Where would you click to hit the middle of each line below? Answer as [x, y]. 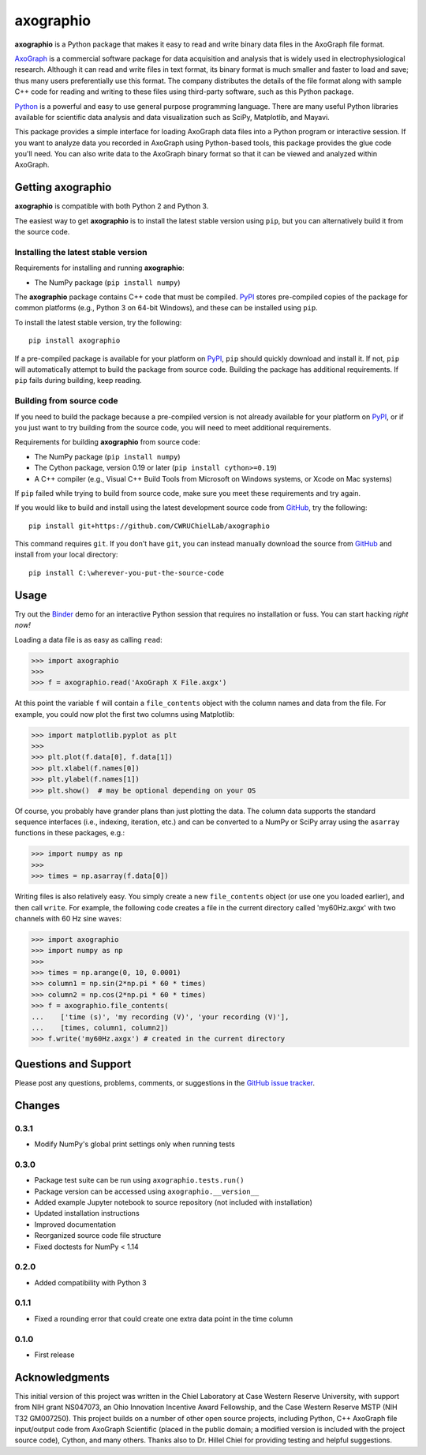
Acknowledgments [62, 1377]
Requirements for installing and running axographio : [99, 268]
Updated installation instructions [87, 1213]
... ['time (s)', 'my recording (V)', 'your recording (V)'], [160, 1017]
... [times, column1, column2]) [100, 1028]
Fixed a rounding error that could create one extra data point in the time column [164, 1318]
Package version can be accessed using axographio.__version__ [147, 1191]
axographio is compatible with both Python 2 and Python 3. [112, 206]
